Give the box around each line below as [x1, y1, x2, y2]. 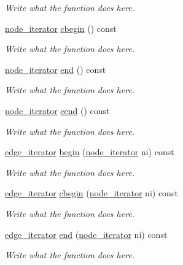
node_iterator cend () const [5, 104, 110, 117]
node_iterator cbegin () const [5, 21, 117, 34]
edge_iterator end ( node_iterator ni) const [5, 228, 168, 240]
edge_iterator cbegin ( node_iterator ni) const [5, 186, 178, 199]
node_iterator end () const [5, 63, 106, 75]
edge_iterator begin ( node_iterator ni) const [5, 145, 174, 158]
